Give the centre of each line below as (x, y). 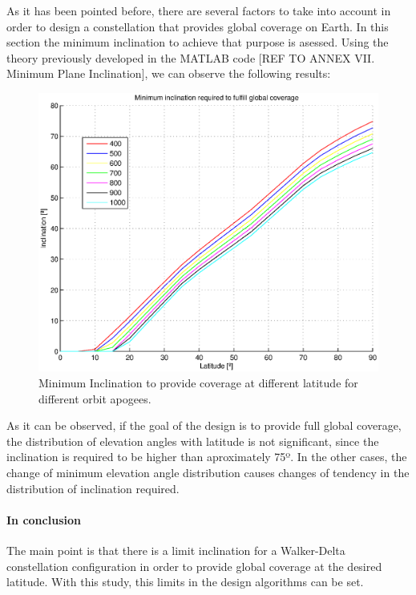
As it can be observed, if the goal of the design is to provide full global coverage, (204, 425)
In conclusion (44, 519)
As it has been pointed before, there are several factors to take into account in (199, 10)
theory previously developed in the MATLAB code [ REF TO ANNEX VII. (191, 57)
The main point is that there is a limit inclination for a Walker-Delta (176, 550)
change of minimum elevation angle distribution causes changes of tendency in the (208, 472)
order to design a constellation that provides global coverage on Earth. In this (198, 26)
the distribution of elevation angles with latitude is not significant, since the (193, 441)
